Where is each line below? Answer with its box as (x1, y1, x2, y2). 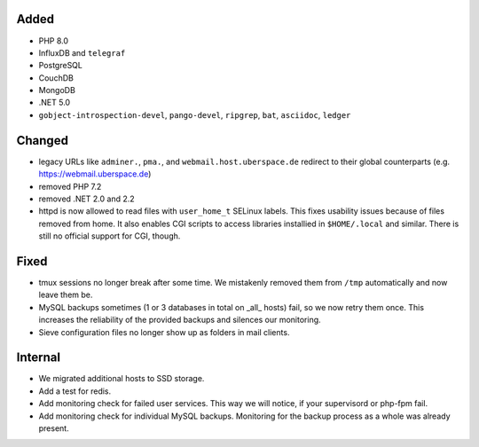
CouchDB (38, 72, 75, 83)
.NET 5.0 (38, 98, 71, 108)
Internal (16, 350, 61, 365)
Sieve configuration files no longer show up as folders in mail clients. (38, 326, 290, 337)
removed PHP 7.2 (38, 181, 102, 192)
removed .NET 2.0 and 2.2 (38, 193, 135, 204)
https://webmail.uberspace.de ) (38, 169, 152, 179)
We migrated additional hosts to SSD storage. (38, 373, 205, 384)
